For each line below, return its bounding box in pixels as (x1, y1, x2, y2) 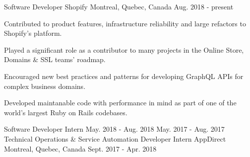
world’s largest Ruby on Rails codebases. (4, 107, 127, 117)
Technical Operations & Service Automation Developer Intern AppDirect (4, 133, 226, 144)
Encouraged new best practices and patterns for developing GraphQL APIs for (4, 71, 244, 81)
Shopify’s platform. (4, 28, 62, 38)
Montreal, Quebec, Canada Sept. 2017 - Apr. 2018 (4, 143, 157, 154)
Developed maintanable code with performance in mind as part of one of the (4, 97, 237, 108)
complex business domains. (4, 80, 86, 91)
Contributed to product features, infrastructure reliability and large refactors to (4, 18, 246, 28)
